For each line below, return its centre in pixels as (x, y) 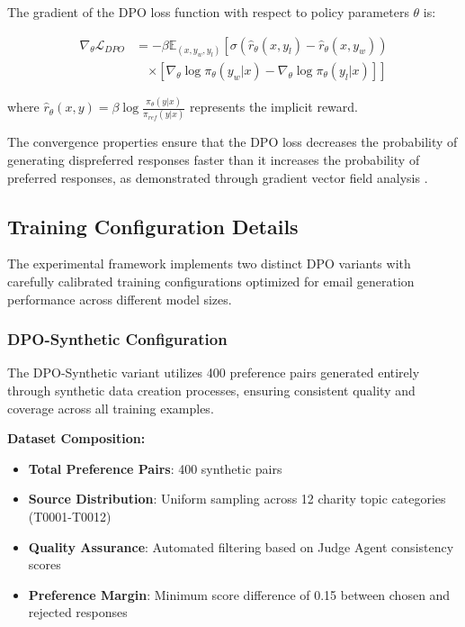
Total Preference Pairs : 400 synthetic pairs (155, 468)
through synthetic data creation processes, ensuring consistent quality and (211, 391)
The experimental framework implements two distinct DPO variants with (209, 264)
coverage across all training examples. (111, 408)
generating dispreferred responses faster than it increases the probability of (214, 160)
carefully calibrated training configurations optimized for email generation (211, 282)
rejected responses (78, 612)
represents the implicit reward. (274, 107)
